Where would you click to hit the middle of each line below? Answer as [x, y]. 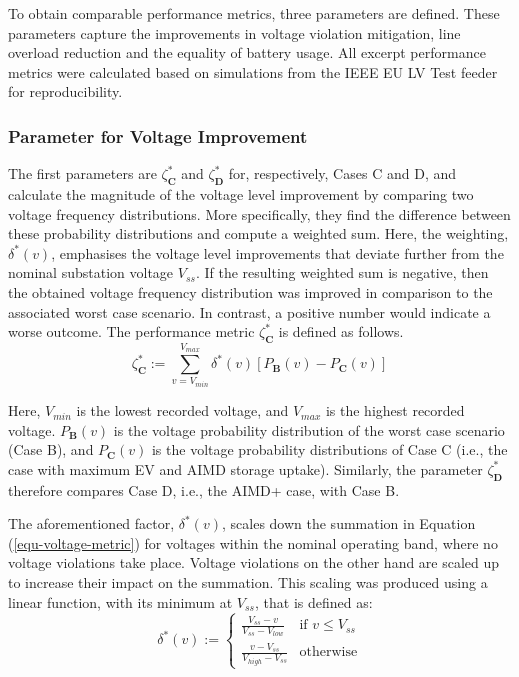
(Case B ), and [51, 449]
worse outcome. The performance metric [131, 331]
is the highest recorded [395, 410]
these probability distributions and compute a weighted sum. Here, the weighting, [258, 233]
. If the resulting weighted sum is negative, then [342, 272]
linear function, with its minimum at [120, 601]
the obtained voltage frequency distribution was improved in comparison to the [250, 291]
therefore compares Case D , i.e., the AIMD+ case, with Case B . [204, 489]
